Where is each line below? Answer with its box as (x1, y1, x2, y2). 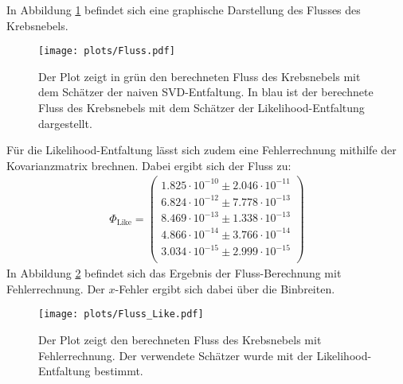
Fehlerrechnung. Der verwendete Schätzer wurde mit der (38, 347, 313, 363)
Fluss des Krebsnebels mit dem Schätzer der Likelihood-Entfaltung (38, 99, 365, 116)
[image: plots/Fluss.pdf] (38, 45, 175, 57)
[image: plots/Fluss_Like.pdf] (38, 308, 204, 320)
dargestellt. (38, 114, 92, 131)
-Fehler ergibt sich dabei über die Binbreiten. (115, 280, 335, 297)
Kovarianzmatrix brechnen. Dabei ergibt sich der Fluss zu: (6, 157, 291, 173)
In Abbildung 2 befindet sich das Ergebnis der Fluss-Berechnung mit (6, 265, 342, 281)
